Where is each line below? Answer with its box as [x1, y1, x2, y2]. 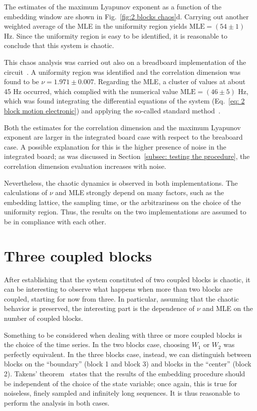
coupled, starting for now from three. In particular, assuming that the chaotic [4, 293, 239, 304]
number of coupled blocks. [4, 312, 83, 323]
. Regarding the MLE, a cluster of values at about [93, 76, 246, 87]
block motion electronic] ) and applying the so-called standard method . [4, 105, 220, 115]
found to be [4, 76, 39, 87]
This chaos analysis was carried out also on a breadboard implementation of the [4, 56, 246, 67]
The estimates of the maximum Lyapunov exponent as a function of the [4, 1, 221, 11]
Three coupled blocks [4, 245, 152, 265]
